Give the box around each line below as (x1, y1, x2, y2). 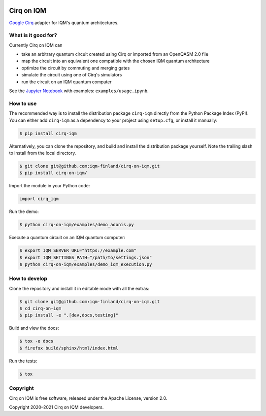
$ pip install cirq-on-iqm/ (19, 170, 87, 176)
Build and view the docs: (9, 325, 59, 331)
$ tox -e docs (19, 338, 54, 344)
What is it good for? (9, 32, 57, 39)
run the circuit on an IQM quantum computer (21, 79, 112, 85)
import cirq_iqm (19, 196, 59, 202)
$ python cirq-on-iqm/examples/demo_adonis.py (19, 222, 134, 228)
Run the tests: (9, 358, 37, 364)
